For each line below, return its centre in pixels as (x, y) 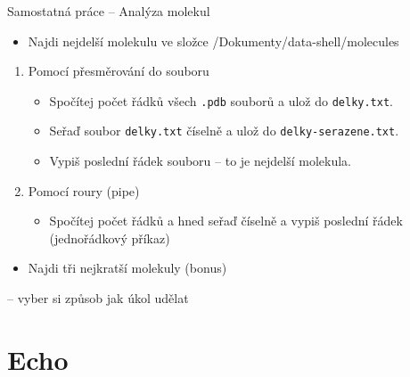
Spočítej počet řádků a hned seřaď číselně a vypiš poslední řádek (226, 221)
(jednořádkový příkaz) (110, 238)
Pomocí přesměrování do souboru (119, 71)
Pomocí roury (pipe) (84, 190)
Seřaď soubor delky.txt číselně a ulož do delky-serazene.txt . (224, 131)
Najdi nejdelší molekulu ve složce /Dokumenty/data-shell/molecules (213, 41)
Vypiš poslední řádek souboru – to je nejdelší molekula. (200, 161)
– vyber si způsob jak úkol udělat (98, 298)
